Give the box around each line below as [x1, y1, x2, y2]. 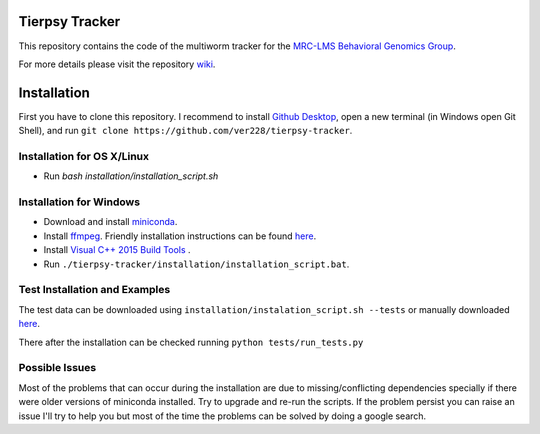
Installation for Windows [18, 195, 140, 209]
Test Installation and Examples [18, 283, 171, 297]
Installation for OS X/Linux [18, 149, 150, 163]
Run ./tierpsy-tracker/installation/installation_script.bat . [43, 258, 350, 270]
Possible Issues [18, 361, 97, 375]
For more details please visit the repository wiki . [18, 58, 216, 70]
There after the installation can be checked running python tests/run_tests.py [18, 336, 364, 348]
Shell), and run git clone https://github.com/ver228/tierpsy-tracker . [18, 125, 353, 137]
